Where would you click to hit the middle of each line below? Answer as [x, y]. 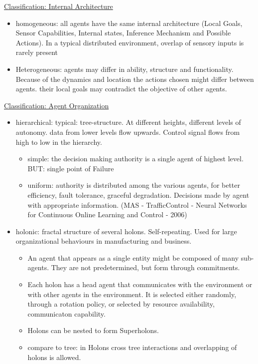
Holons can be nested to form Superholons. [93, 330]
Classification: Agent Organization [57, 105]
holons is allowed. [54, 357]
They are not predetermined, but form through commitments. [145, 267]
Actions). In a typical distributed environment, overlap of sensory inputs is [130, 42]
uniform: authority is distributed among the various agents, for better [134, 185]
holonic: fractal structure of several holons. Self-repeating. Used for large [126, 231]
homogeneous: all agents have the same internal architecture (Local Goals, [129, 23]
